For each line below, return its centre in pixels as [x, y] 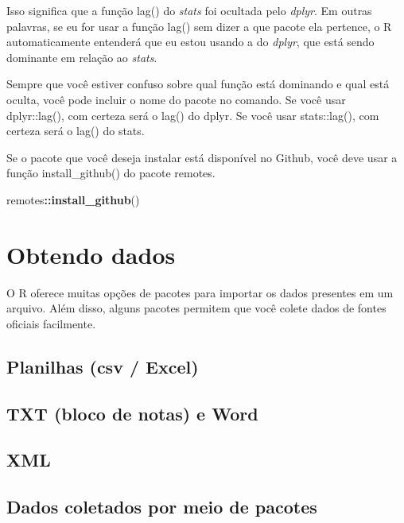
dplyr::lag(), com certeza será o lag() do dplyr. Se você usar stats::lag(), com [193, 115]
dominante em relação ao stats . [82, 57]
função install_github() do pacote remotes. [111, 173]
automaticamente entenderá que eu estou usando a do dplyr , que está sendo [190, 42]
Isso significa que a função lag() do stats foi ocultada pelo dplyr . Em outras [189, 10]
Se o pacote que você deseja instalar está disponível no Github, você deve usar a [202, 157]
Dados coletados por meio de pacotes [162, 507]
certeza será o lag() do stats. [76, 131]
